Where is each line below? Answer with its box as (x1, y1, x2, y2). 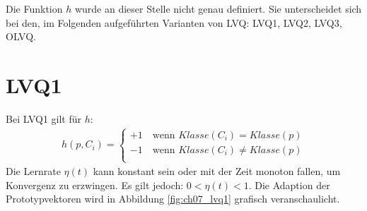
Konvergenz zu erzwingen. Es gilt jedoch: (6, 177, 184, 192)
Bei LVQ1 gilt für (6, 111, 81, 126)
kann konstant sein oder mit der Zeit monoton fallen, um (93, 164, 341, 179)
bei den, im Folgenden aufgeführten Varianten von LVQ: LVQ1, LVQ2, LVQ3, (6, 15, 342, 30)
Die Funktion (6, 1, 63, 16)
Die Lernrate (6, 164, 61, 179)
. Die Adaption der (248, 177, 330, 192)
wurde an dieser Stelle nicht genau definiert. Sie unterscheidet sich (74, 1, 362, 16)
